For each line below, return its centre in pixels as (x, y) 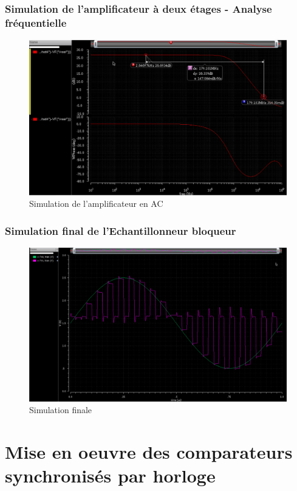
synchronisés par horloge (110, 475)
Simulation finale (61, 410)
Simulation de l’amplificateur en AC (96, 204)
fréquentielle (36, 22)
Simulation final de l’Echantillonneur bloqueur (121, 230)
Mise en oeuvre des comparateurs (149, 451)
